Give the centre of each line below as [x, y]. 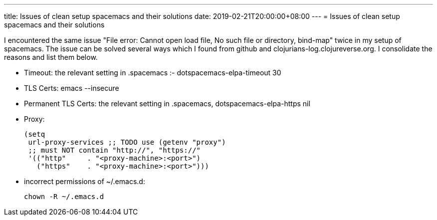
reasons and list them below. [51, 57]
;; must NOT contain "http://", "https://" [114, 150]
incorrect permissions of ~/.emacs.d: [85, 181]
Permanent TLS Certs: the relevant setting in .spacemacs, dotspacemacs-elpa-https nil [167, 104]
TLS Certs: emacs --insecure [72, 88]
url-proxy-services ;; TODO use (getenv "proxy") [127, 142]
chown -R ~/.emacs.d [64, 197]
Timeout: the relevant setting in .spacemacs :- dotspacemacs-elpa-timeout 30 [153, 73]
